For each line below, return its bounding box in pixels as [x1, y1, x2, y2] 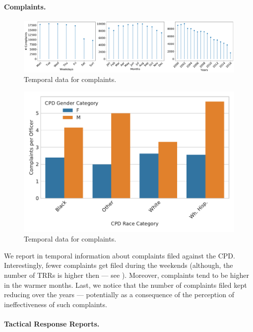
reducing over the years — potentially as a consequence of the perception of [4, 289, 234, 300]
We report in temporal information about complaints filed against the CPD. [4, 250, 235, 260]
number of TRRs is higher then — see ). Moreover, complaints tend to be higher [4, 269, 249, 280]
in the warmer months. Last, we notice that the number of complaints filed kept [4, 279, 247, 290]
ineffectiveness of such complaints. [4, 299, 107, 309]
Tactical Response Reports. [4, 318, 100, 329]
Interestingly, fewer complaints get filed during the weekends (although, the [4, 260, 233, 270]
